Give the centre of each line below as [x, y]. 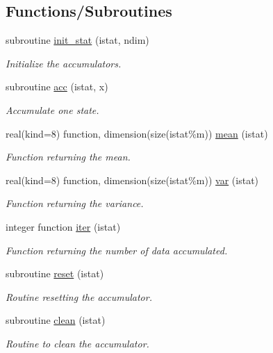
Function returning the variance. [75, 203]
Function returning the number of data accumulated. [117, 250]
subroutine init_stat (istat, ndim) [77, 40]
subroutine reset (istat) [55, 273]
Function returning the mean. [68, 157]
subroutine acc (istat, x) [57, 87]
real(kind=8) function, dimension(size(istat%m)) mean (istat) [137, 133]
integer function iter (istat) [63, 226]
